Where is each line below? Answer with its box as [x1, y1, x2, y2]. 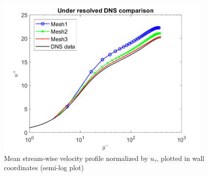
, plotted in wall [156, 153, 205, 163]
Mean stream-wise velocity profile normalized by [4, 153, 148, 163]
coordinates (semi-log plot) [4, 162, 84, 173]
